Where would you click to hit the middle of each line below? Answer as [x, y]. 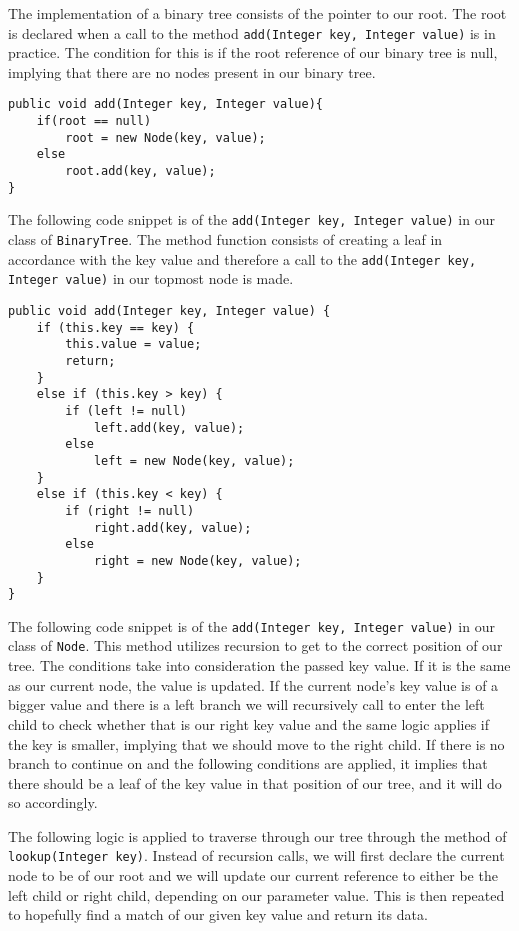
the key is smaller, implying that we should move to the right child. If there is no [256, 743]
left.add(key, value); [169, 427]
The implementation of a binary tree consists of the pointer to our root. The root [257, 13]
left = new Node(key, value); [194, 460]
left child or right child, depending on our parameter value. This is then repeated [256, 894]
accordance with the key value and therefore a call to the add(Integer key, [242, 258]
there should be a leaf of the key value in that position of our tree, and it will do [255, 782]
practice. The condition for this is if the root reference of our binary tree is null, [253, 52]
